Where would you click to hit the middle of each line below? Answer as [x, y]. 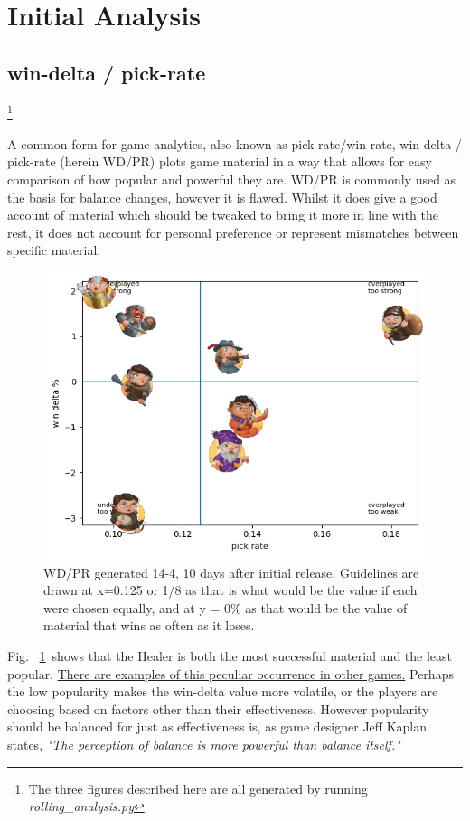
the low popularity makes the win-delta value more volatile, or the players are [223, 691]
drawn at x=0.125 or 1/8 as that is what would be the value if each [230, 590]
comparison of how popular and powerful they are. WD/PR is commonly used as [232, 179]
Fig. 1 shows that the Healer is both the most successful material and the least [230, 655]
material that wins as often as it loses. [149, 625]
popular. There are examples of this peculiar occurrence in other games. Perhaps [230, 673]
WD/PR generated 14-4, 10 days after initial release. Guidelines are [231, 572]
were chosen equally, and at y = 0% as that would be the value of [226, 607]
